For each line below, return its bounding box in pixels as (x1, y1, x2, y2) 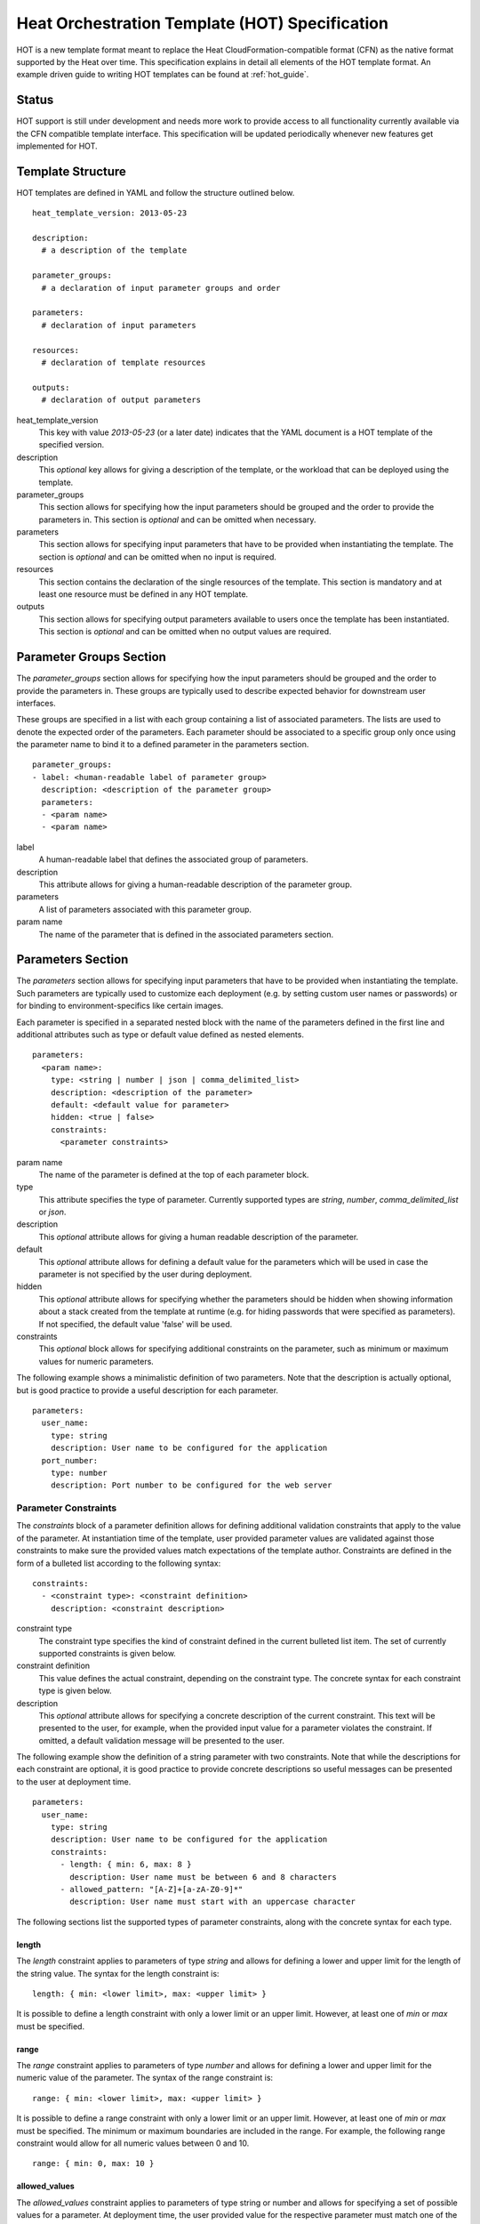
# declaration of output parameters (41, 395, 202, 405)
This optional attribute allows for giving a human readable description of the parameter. (38, 1231, 359, 1242)
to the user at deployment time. (16, 1776, 132, 1787)
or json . (38, 1206, 67, 1218)
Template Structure (16, 164, 126, 179)
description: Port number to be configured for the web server (50, 1480, 332, 1490)
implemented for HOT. (16, 141, 98, 151)
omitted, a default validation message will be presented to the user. (38, 1735, 284, 1745)
